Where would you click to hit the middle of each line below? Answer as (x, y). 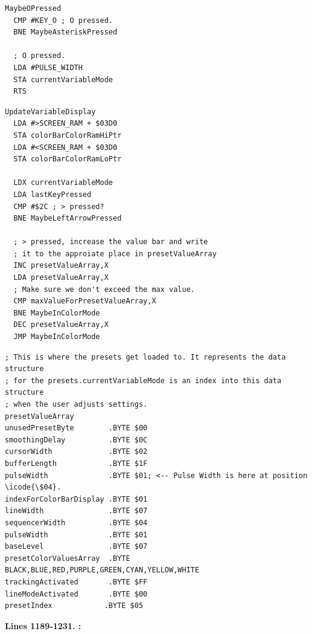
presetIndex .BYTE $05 (74, 606)
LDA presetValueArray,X (61, 278)
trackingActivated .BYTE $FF (76, 582)
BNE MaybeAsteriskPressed (65, 32)
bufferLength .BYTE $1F (76, 463)
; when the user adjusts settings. (76, 404)
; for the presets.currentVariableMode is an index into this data (143, 380)
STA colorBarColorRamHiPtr (68, 135)
